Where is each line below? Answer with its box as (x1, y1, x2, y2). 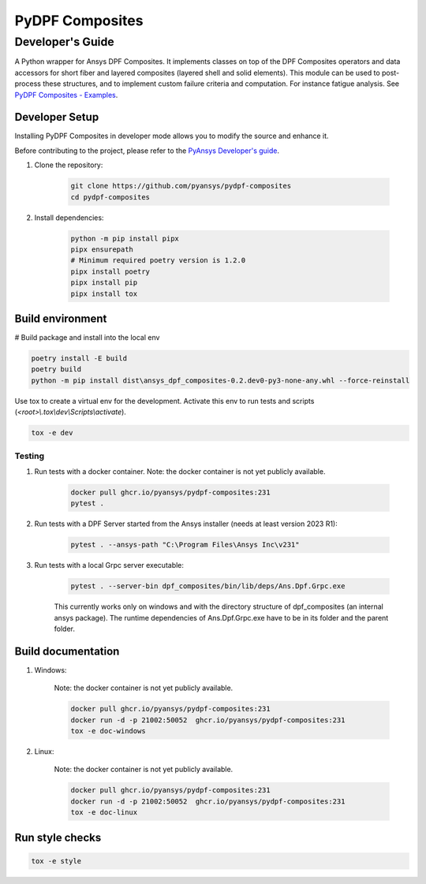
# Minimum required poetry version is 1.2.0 (70, 256, 246, 265)
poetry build (31, 365, 82, 374)
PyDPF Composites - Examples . (14, 90, 118, 99)
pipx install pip (70, 278, 138, 287)
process (14, 79, 41, 88)
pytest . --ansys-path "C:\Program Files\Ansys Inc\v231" (70, 540, 300, 550)
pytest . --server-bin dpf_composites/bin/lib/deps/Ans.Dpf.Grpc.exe (70, 582, 346, 591)
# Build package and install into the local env (14, 333, 160, 342)
